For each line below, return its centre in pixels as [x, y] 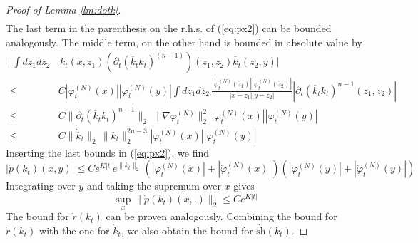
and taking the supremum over [154, 186]
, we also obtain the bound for [187, 230]
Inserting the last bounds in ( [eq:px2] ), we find [107, 152]
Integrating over [41, 186]
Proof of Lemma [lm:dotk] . [63, 9]
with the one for [75, 230]
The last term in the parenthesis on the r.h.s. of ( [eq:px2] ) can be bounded [169, 28]
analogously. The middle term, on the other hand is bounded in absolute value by [184, 42]
